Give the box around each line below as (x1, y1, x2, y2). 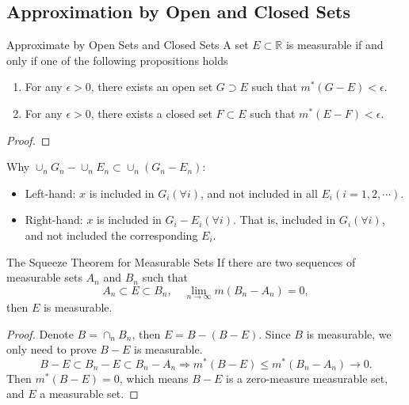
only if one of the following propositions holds (6, 51, 228, 68)
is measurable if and (285, 36, 384, 53)
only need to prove (6, 341, 97, 358)
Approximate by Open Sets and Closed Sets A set (6, 36, 249, 53)
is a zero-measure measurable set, (226, 369, 388, 386)
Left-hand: (25, 184, 76, 201)
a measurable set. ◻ (40, 385, 139, 402)
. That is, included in (232, 211, 336, 228)
